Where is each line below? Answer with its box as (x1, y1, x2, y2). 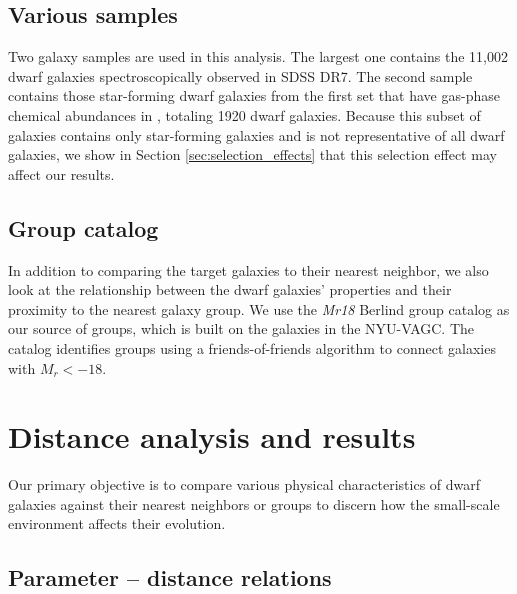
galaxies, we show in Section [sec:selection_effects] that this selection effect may (8, 144, 497, 165)
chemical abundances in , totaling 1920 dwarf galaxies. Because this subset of (8, 104, 481, 125)
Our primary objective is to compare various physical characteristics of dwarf (8, 474, 481, 495)
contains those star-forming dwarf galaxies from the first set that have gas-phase (8, 85, 500, 106)
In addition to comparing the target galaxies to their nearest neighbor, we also (8, 259, 489, 280)
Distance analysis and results (8, 416, 416, 457)
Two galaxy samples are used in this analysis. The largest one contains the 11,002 (8, 46, 508, 67)
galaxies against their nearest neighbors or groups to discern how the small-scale (8, 493, 500, 514)
